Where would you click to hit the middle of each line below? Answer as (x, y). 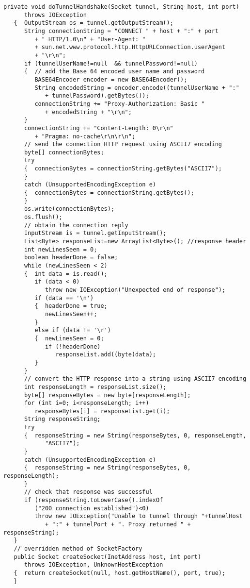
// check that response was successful (88, 492)
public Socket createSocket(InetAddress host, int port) (108, 557)
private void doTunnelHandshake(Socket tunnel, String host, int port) (121, 7)
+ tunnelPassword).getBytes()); (97, 96)
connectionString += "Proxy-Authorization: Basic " (120, 104)
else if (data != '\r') (73, 330)
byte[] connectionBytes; (64, 152)
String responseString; (62, 419)
